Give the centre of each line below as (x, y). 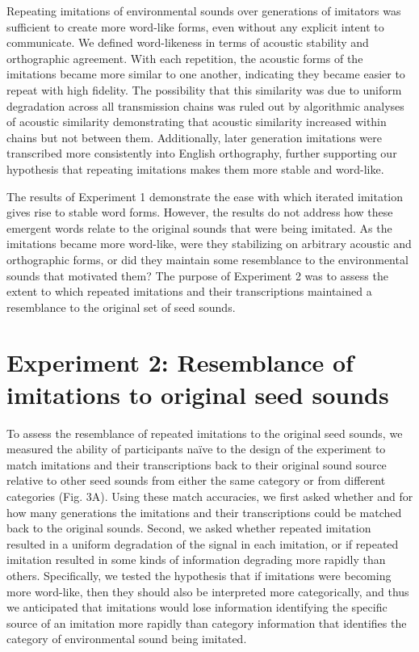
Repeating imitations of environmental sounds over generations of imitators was (204, 11)
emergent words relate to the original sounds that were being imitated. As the (199, 227)
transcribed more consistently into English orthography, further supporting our (202, 153)
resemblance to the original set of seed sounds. (121, 307)
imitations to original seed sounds (198, 394)
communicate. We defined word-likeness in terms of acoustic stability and (188, 42)
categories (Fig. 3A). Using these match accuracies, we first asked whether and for (210, 496)
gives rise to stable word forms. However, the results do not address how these (200, 212)
